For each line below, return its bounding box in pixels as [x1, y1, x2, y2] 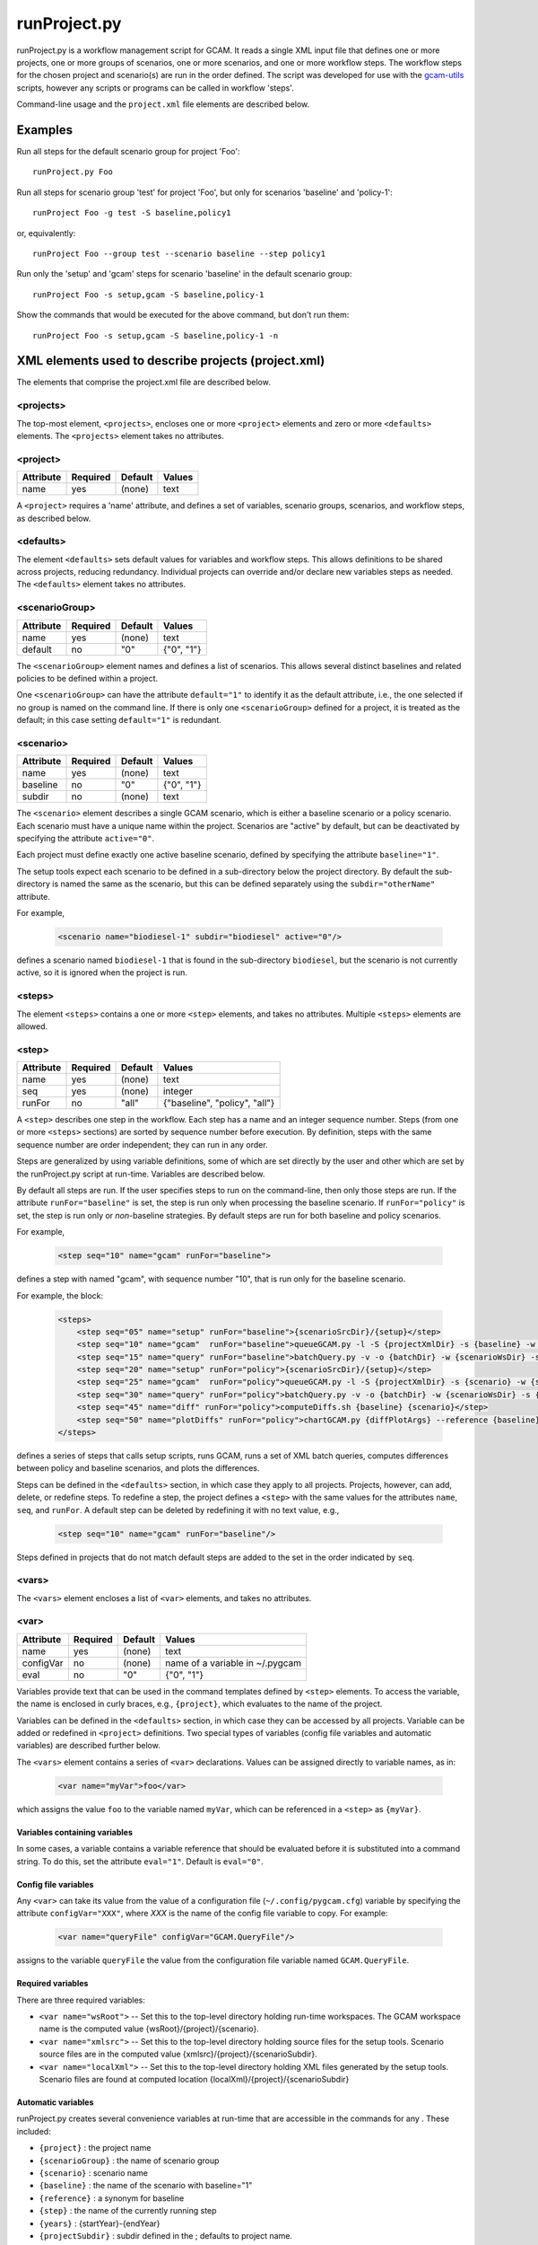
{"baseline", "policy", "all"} [162, 1096, 275, 1109]
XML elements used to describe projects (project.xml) [16, 353, 325, 368]
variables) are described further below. [16, 1740, 161, 1751]
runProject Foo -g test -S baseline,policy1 [32, 207, 232, 218]
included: [16, 2126, 51, 2136]
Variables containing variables [16, 1827, 134, 1837]
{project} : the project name [39, 2143, 152, 2153]
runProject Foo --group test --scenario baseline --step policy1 [32, 248, 326, 259]
